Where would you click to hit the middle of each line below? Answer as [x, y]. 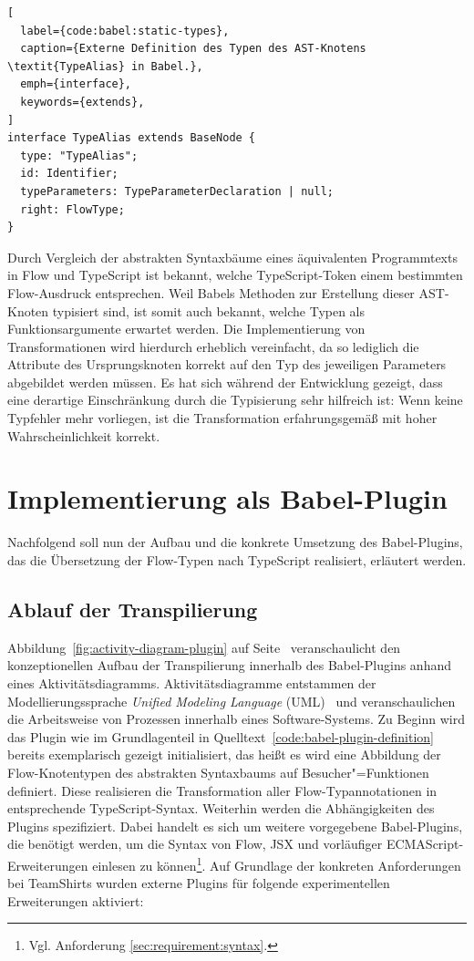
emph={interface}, [76, 84]
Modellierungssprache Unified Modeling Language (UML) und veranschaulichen [232, 701]
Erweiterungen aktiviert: [76, 900]
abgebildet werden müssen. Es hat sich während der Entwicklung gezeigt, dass [225, 382]
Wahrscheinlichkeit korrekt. [84, 435]
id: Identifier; [69, 174]
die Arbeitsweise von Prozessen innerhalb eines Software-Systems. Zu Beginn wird [236, 719]
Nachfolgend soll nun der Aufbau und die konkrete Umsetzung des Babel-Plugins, [235, 542]
